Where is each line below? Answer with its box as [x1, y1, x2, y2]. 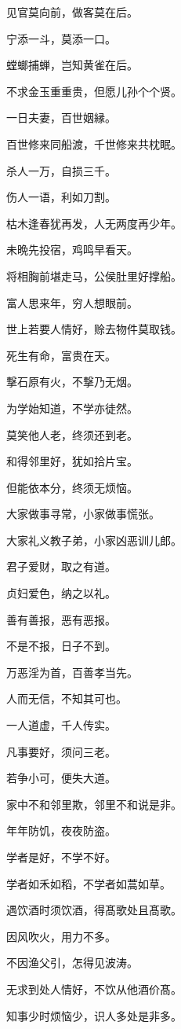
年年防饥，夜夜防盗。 [6, 822, 116, 839]
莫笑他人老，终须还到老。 [6, 426, 138, 443]
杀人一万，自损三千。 [6, 162, 116, 178]
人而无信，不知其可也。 [6, 690, 127, 707]
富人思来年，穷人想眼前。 [6, 294, 138, 311]
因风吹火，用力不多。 [6, 928, 116, 944]
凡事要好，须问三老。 [6, 743, 116, 759]
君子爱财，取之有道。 [6, 558, 116, 575]
